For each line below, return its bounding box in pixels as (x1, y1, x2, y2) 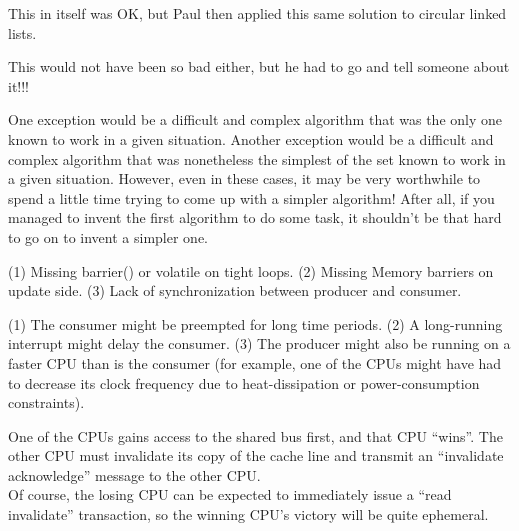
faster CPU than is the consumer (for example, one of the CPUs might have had (8, 352, 502, 373)
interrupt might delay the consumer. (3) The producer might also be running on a (8, 333, 511, 354)
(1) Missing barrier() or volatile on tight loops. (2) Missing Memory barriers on (8, 260, 494, 281)
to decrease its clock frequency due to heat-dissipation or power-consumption (8, 372, 480, 393)
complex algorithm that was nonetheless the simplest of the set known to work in (8, 148, 506, 169)
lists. (8, 22, 37, 43)
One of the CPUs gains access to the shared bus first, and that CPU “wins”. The (8, 425, 503, 446)
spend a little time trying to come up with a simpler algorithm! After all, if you (8, 187, 495, 208)
